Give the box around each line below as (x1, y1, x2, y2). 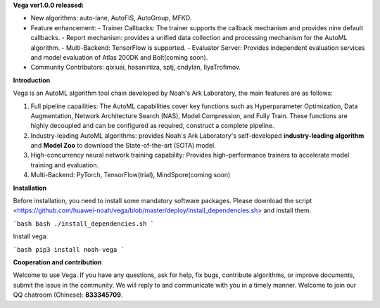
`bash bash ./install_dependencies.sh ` (13, 219, 155, 228)
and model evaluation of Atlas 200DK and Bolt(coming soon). (30, 53, 208, 61)
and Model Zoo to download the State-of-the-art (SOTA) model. (30, 141, 216, 150)
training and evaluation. (30, 160, 99, 169)
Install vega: (13, 232, 49, 240)
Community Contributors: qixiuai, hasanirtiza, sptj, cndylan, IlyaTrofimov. (30, 63, 241, 72)
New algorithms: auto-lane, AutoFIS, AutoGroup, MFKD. (30, 14, 192, 23)
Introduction (13, 76, 51, 84)
